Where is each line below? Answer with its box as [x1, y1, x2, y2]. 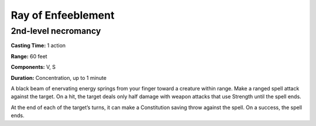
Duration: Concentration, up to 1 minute [11, 74, 107, 81]
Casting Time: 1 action [11, 42, 66, 49]
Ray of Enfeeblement [11, 9, 115, 22]
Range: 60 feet [11, 52, 47, 60]
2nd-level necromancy [11, 26, 101, 36]
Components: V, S [11, 64, 56, 71]
